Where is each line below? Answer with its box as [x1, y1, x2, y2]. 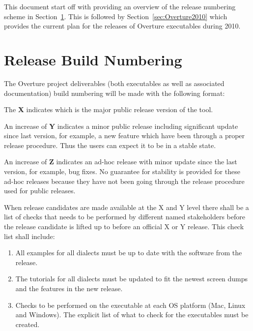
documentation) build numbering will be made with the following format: [4, 88, 225, 98]
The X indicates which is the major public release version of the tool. [4, 104, 213, 115]
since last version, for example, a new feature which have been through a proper [4, 130, 245, 141]
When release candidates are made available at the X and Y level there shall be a [4, 202, 249, 212]
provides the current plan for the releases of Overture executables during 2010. [4, 21, 241, 31]
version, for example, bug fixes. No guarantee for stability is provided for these [4, 166, 240, 177]
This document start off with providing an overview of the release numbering [4, 1, 236, 11]
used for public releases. [4, 185, 76, 196]
